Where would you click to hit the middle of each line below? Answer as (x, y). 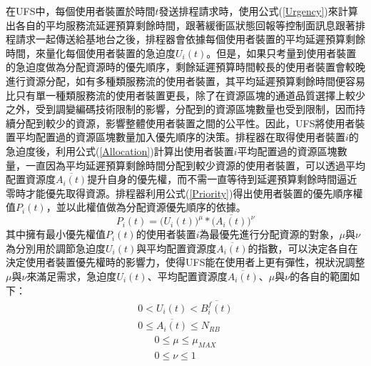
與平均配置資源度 (177, 248)
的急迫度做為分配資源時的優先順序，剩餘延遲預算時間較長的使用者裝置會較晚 (185, 67)
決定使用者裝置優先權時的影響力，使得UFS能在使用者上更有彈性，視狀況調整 (185, 262)
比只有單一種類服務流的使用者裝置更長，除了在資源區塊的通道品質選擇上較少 (185, 95)
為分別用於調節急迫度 (56, 248)
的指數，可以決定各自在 (303, 248)
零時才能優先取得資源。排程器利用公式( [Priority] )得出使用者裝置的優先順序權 (184, 193)
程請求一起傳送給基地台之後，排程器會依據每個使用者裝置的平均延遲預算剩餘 (185, 39)
